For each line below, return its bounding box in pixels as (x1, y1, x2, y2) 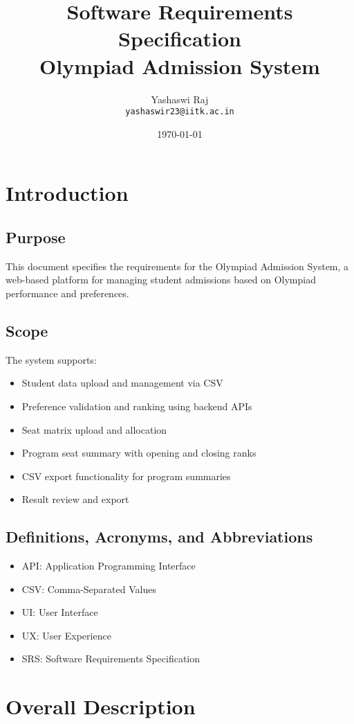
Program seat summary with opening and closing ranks (21, 445, 257, 460)
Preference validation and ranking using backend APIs (21, 398, 252, 413)
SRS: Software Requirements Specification (21, 651, 201, 666)
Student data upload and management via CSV (21, 376, 223, 390)
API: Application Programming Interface (21, 558, 196, 573)
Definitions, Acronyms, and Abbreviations (6, 526, 313, 547)
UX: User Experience (21, 628, 111, 642)
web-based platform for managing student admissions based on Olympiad (6, 272, 316, 287)
